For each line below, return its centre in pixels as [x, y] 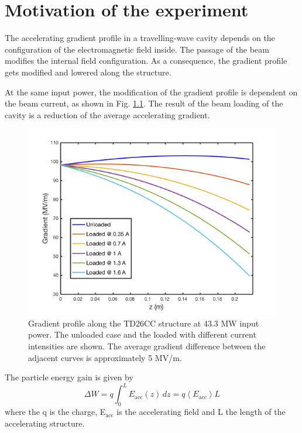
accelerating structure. [45, 423]
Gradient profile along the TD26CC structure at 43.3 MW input [144, 323]
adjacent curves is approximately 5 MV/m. [105, 357]
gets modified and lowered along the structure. [88, 72]
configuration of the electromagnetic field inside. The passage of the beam [137, 49]
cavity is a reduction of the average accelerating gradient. [107, 114]
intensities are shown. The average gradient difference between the [147, 346]
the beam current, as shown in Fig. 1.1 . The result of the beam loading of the [144, 103]
